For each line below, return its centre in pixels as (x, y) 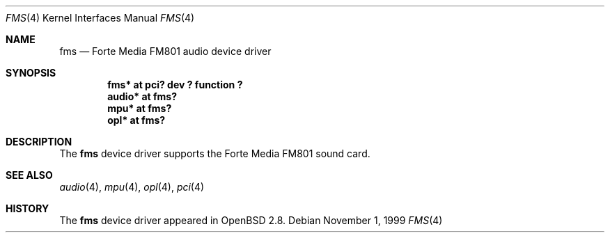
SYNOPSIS (31, 73)
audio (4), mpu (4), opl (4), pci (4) (132, 187)
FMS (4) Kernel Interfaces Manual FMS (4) (100, 18)
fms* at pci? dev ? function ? (175, 85)
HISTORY (28, 208)
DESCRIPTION (39, 142)
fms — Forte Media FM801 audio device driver (165, 51)
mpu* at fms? (140, 108)
